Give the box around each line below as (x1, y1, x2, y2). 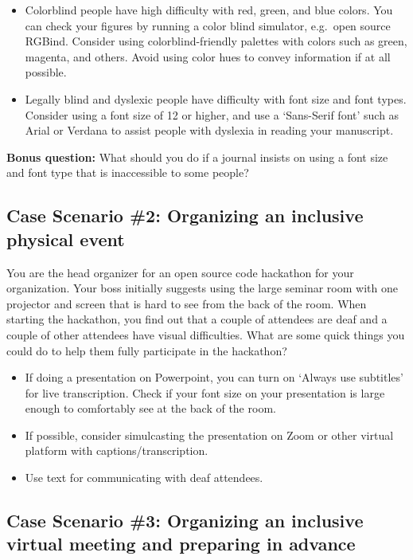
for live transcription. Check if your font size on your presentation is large (25, 384, 385, 401)
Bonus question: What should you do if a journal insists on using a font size (6, 148, 388, 165)
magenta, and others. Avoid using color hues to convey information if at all (25, 48, 391, 65)
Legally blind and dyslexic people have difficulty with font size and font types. (25, 90, 407, 107)
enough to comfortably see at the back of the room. (25, 400, 276, 417)
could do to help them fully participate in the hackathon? (6, 342, 287, 358)
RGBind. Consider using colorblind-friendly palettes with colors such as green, (25, 33, 407, 49)
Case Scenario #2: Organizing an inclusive (6, 203, 364, 228)
